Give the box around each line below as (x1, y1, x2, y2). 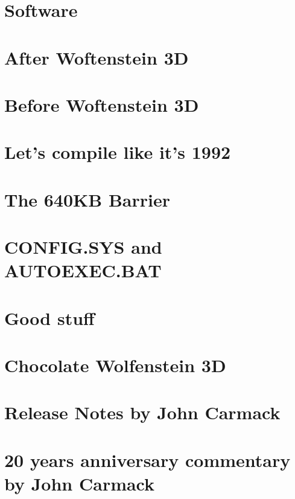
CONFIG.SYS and (4, 234, 162, 259)
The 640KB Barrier (4, 187, 170, 211)
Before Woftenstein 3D (4, 92, 199, 117)
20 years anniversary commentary (4, 447, 291, 472)
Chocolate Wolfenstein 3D (4, 353, 226, 377)
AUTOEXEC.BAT (4, 258, 162, 283)
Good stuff (4, 305, 95, 330)
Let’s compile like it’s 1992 (4, 140, 231, 164)
